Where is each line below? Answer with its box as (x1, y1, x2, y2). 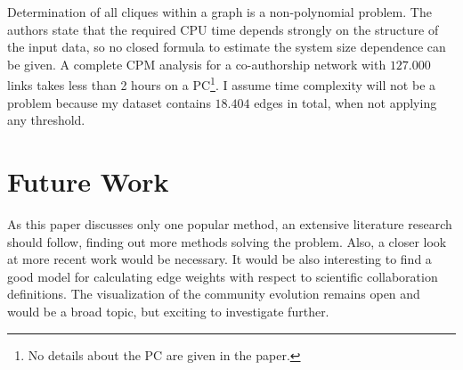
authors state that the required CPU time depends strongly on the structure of (7, 20, 439, 38)
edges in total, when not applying (254, 93, 437, 111)
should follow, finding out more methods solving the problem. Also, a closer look (7, 232, 447, 251)
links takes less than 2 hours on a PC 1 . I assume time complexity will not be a (7, 73, 436, 95)
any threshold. (7, 111, 85, 129)
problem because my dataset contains (7, 93, 211, 111)
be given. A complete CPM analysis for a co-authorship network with (7, 54, 386, 73)
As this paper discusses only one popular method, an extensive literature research (7, 214, 452, 233)
